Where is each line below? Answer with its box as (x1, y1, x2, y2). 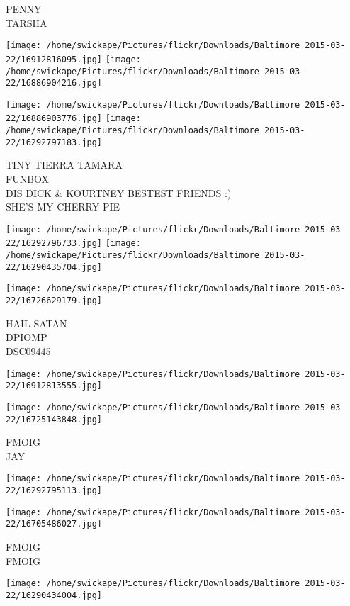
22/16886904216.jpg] (6, 78, 103, 89)
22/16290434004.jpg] (6, 590, 103, 600)
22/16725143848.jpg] (6, 414, 103, 425)
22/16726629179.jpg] (6, 296, 103, 306)
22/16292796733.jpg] (6, 238, 103, 249)
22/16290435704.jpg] (6, 262, 103, 272)
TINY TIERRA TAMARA (6, 157, 123, 172)
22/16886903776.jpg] (6, 113, 103, 124)
